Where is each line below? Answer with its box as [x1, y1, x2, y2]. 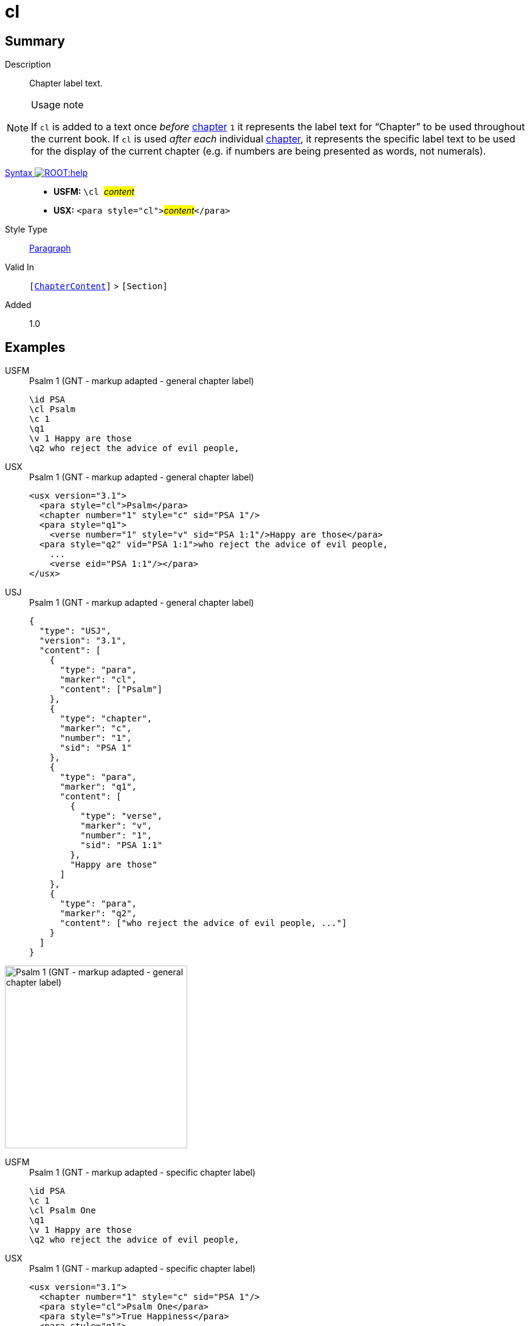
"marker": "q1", [60, 782, 137, 792]
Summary [5, 33, 65, 49]
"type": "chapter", [60, 714, 153, 724]
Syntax [5, 167, 33, 178]
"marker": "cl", [60, 675, 137, 685]
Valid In [5, 262, 35, 273]
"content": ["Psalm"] [60, 684, 163, 695]
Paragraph [29, 243, 71, 254]
